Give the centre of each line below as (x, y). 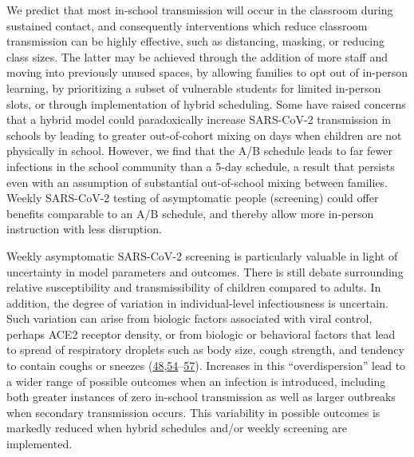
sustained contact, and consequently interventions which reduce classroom (187, 25)
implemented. (39, 444)
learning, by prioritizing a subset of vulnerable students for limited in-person (194, 87)
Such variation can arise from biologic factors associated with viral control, (189, 318)
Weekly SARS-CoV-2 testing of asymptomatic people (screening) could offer (193, 198)
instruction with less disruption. (84, 229)
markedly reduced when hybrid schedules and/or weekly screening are (177, 428)
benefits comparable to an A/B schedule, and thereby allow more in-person (190, 213)
